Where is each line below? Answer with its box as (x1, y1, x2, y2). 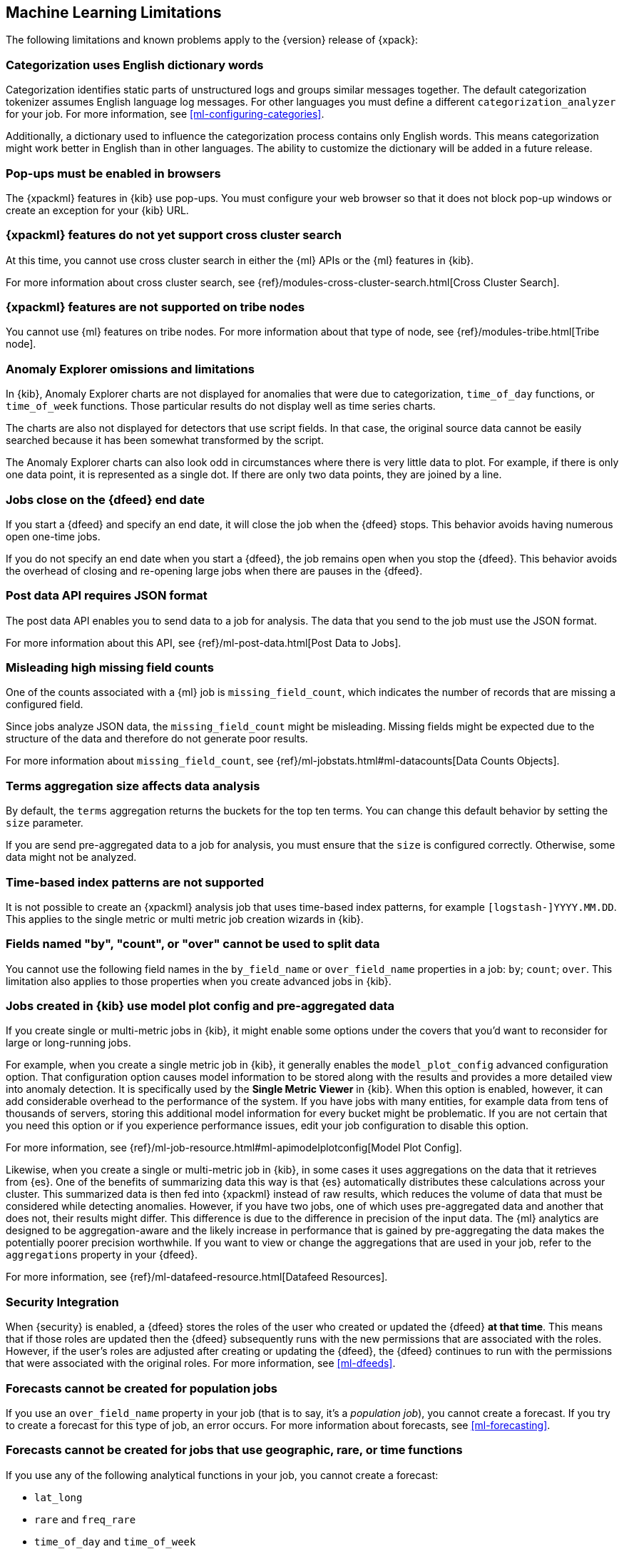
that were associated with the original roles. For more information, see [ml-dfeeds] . (6, 1357, 396, 1370)
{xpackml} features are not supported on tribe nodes (6, 300, 305, 315)
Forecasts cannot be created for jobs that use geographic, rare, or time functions (6, 1443, 463, 1458)
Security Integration (6, 1294, 119, 1309)
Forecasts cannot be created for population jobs (6, 1381, 278, 1396)
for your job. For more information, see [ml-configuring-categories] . (6, 108, 324, 121)
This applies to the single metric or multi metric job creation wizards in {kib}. (6, 912, 364, 925)
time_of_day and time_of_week (34, 1535, 196, 1548)
